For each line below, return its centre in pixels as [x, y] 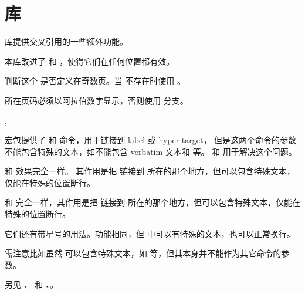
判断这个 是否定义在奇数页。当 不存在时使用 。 [95, 81]
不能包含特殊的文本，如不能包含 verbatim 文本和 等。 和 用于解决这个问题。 [151, 151]
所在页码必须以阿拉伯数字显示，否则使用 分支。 [96, 100]
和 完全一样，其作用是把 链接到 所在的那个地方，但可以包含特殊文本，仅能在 [152, 202]
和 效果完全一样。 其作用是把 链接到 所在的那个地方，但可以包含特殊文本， [150, 171]
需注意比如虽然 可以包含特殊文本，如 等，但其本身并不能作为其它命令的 [143, 253]
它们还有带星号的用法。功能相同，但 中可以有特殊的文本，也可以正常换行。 [150, 233]
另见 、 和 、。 [31, 284]
